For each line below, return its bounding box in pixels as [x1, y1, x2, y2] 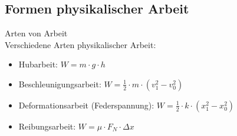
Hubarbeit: [18, 58, 58, 70]
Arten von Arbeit [5, 27, 68, 39]
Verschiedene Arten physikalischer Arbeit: [5, 38, 156, 50]
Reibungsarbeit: [18, 120, 76, 132]
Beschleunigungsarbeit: [18, 77, 101, 90]
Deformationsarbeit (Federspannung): [18, 98, 154, 111]
